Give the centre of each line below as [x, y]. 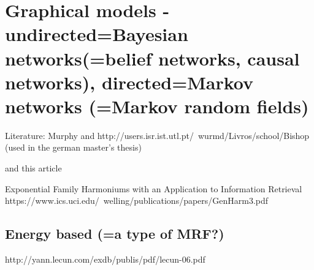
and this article [33, 168]
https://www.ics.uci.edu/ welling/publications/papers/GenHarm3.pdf [137, 201]
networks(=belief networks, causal [152, 58]
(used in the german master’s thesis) [73, 147]
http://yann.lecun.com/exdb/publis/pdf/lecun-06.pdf [105, 259]
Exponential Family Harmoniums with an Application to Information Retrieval [154, 188]
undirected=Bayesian [97, 34]
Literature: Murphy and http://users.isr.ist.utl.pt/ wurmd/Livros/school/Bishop [157, 135]
